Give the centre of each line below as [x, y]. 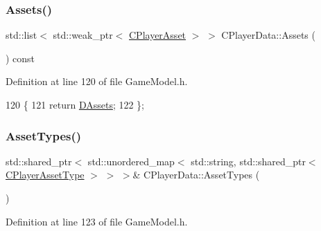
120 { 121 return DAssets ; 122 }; [75, 104]
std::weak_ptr [83, 35]
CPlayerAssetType [45, 175]
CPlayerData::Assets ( [268, 35]
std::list [21, 35]
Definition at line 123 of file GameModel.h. [97, 221]
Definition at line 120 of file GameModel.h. [97, 81]
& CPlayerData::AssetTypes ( [196, 175]
